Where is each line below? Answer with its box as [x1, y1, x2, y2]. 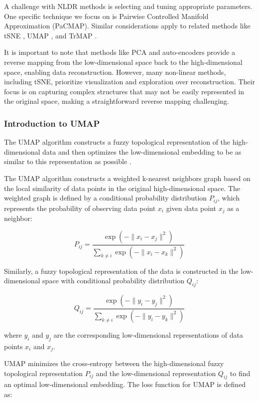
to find [230, 368, 251, 378]
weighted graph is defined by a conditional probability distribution [4, 193, 207, 203]
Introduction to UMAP [4, 117, 100, 129]
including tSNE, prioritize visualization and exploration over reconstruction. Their [4, 76, 255, 87]
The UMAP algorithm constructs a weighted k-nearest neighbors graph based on [4, 173, 251, 183]
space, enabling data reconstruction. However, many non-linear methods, [4, 66, 226, 77]
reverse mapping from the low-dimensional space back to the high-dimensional [4, 56, 243, 67]
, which [218, 193, 240, 203]
